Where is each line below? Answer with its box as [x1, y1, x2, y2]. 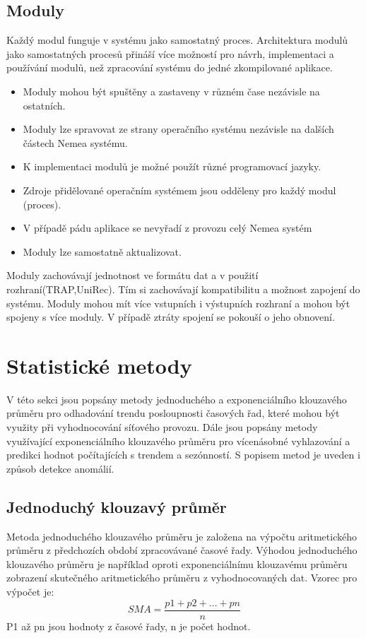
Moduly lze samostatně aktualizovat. [23, 244, 182, 259]
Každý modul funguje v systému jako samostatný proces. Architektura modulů [6, 33, 348, 47]
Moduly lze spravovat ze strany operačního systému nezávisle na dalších [23, 122, 334, 136]
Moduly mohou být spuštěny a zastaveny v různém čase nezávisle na [23, 83, 320, 98]
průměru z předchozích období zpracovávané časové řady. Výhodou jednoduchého [6, 543, 358, 557]
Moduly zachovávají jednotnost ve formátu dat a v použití [6, 268, 259, 283]
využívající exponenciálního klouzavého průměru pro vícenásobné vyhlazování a [6, 433, 350, 448]
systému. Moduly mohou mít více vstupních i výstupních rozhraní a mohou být [6, 295, 350, 310]
